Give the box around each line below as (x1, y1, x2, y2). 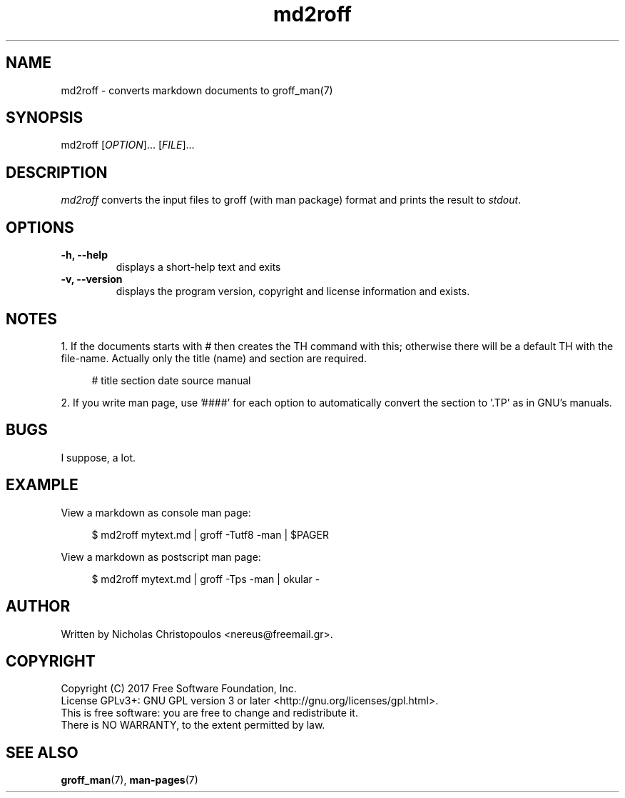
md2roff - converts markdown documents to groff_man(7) (61, 84, 333, 96)
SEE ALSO (6, 743, 78, 762)
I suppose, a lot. (61, 451, 136, 464)
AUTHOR (6, 597, 71, 616)
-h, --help (61, 249, 108, 261)
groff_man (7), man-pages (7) (61, 774, 198, 787)
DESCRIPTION (6, 163, 108, 181)
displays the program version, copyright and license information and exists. (116, 285, 470, 298)
